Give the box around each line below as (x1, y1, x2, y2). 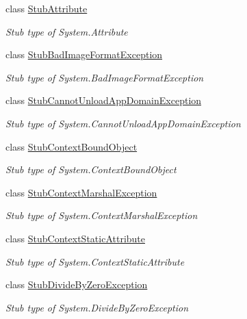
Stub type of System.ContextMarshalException (5, 208, 198, 222)
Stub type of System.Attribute (5, 24, 128, 38)
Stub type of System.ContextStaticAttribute (5, 254, 185, 268)
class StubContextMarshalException (5, 185, 157, 199)
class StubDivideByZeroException (5, 277, 148, 292)
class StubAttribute (5, 1, 88, 15)
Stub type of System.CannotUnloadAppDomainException (5, 116, 241, 130)
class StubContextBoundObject (5, 139, 138, 153)
